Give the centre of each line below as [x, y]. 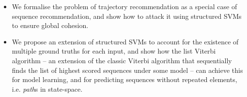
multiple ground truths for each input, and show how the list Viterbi [114, 51]
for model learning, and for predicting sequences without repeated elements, [124, 79]
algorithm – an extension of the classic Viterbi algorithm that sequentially [122, 60]
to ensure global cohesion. [50, 25]
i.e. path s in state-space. [47, 89]
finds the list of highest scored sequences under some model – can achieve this [127, 70]
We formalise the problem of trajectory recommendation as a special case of [124, 6]
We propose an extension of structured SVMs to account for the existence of [125, 41]
